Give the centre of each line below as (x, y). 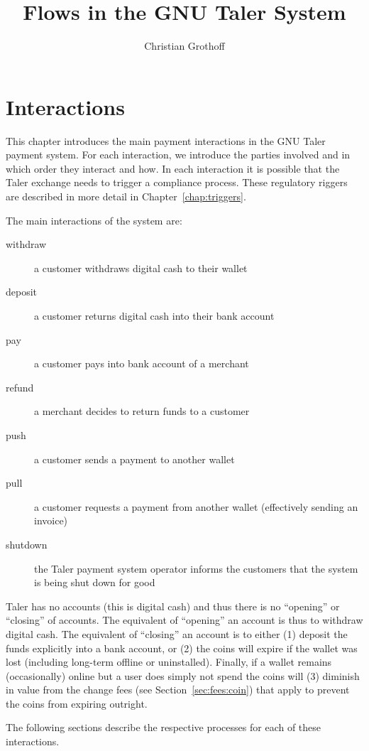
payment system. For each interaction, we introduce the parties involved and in (178, 155)
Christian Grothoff (184, 46)
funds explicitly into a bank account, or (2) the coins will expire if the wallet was (182, 648)
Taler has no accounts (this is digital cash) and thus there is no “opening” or (173, 606)
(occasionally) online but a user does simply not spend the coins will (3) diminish (183, 675)
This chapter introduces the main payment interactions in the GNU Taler (166, 140)
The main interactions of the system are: (94, 220)
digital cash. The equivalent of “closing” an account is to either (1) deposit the (177, 633)
